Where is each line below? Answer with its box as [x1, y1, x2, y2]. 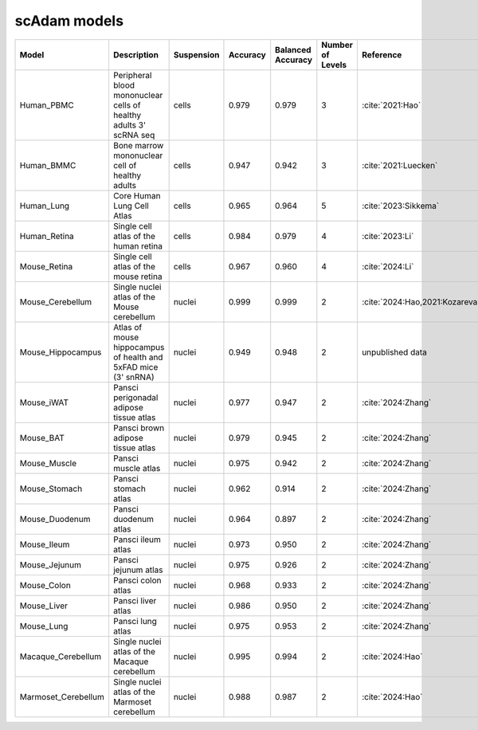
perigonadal [112, 391, 159, 402]
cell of [112, 159, 137, 171]
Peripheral [112, 69, 152, 80]
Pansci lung [112, 615, 157, 626]
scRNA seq [112, 129, 155, 140]
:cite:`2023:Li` [361, 230, 414, 241]
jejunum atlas [112, 564, 163, 575]
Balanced [275, 44, 311, 55]
